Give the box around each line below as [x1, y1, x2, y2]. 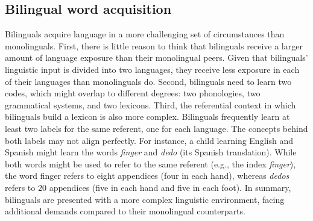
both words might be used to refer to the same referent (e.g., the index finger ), [5, 157, 296, 170]
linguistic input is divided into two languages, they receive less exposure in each [5, 63, 300, 75]
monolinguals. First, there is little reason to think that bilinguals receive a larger [5, 39, 303, 52]
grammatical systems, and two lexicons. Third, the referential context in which [5, 98, 296, 111]
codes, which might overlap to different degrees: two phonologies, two [5, 87, 261, 99]
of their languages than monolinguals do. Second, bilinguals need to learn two [5, 75, 292, 87]
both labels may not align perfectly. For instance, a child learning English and [5, 134, 293, 146]
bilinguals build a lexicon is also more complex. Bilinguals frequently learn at [5, 110, 290, 123]
